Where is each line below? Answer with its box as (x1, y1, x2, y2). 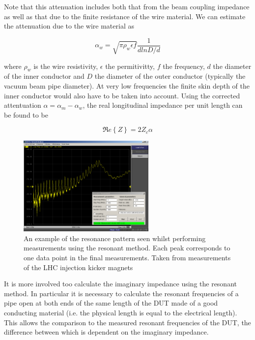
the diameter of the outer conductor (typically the (94, 71, 246, 81)
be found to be (4, 109, 48, 120)
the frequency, (163, 61, 205, 71)
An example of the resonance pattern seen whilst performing (24, 233, 206, 243)
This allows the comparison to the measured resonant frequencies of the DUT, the (4, 317, 251, 327)
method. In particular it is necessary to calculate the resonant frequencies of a (4, 288, 239, 298)
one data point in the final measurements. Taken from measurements (24, 252, 231, 263)
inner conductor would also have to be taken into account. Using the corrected (4, 90, 240, 100)
